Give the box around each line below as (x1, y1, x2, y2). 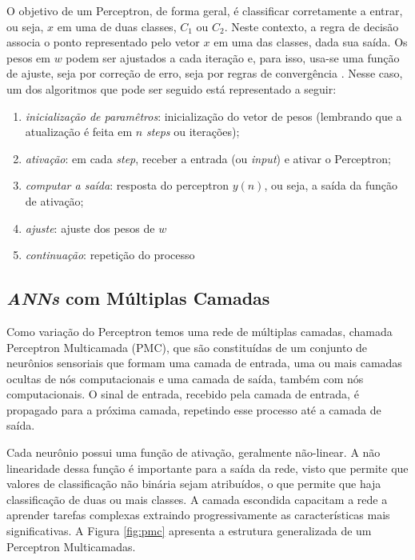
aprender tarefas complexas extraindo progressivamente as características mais (6, 506, 390, 523)
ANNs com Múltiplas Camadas (6, 286, 270, 310)
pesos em (6, 49, 50, 66)
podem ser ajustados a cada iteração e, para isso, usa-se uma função (66, 49, 400, 66)
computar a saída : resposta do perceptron (25, 177, 229, 194)
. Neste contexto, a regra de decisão (224, 18, 399, 34)
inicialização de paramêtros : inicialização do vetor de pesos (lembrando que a (25, 107, 402, 124)
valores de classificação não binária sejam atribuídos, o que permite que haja (6, 475, 381, 492)
